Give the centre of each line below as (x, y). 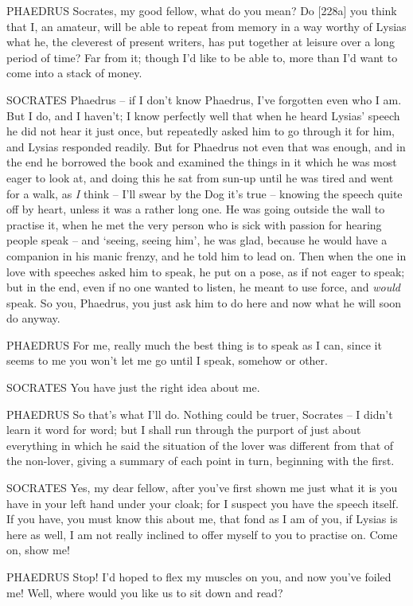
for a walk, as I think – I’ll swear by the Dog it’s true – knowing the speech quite (205, 193)
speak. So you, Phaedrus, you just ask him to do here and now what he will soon (204, 302)
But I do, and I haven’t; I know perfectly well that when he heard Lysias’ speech (203, 115)
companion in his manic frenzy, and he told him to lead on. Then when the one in (206, 255)
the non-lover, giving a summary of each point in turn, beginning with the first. (201, 461)
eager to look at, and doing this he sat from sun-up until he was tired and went (200, 177)
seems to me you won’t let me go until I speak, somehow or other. (167, 360)
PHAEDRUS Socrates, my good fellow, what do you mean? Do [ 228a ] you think (202, 10)
